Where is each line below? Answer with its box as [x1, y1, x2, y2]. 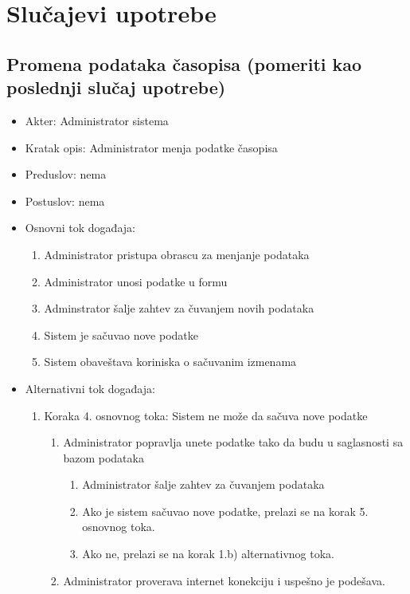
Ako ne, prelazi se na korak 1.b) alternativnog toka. [82, 545, 334, 562]
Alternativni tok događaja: [25, 380, 155, 396]
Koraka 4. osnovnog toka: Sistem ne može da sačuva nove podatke [44, 407, 368, 423]
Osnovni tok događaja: [25, 219, 135, 236]
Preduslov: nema [25, 166, 107, 183]
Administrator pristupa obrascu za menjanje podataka [44, 246, 310, 262]
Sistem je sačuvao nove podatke [44, 326, 199, 343]
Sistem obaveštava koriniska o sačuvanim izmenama [44, 353, 297, 370]
